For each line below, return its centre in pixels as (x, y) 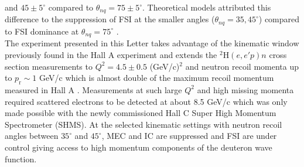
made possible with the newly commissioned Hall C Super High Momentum (141, 113)
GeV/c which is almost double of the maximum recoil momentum (157, 78)
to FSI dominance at (42, 31)
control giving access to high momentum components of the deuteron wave (139, 147)
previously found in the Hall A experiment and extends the (111, 54)
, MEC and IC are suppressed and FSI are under (189, 136)
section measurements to (49, 66)
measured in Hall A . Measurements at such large (93, 89)
